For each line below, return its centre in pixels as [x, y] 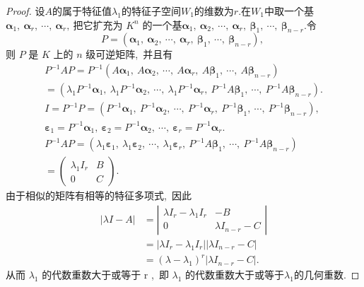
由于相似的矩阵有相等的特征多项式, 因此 [99, 195]
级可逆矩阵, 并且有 [129, 54]
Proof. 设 [25, 11]
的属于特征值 [82, 11]
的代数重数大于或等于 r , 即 [105, 275]
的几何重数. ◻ [327, 275]
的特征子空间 [151, 11]
